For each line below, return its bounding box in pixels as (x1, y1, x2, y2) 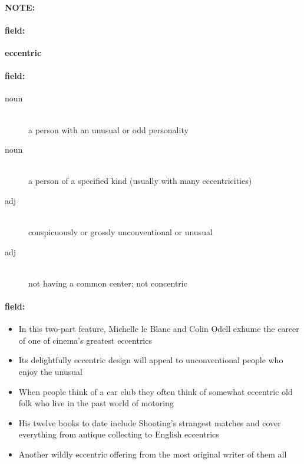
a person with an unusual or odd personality (28, 123, 189, 136)
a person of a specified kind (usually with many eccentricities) (28, 175, 252, 187)
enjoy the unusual (18, 366, 83, 378)
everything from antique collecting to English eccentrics (18, 428, 219, 440)
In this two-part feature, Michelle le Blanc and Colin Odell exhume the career (18, 323, 299, 335)
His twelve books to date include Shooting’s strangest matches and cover (18, 416, 281, 429)
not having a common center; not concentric (28, 277, 187, 289)
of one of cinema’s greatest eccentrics (18, 334, 152, 346)
